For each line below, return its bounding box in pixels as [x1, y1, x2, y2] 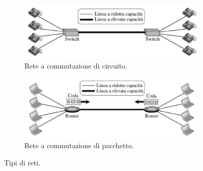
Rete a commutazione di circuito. [24, 60, 127, 71]
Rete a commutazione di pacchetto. [24, 140, 134, 151]
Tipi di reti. [4, 157, 41, 167]
